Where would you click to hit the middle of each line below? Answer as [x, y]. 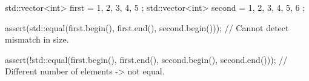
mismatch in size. [37, 39]
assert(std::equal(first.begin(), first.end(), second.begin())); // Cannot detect [147, 27]
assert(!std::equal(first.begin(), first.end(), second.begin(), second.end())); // [146, 59]
